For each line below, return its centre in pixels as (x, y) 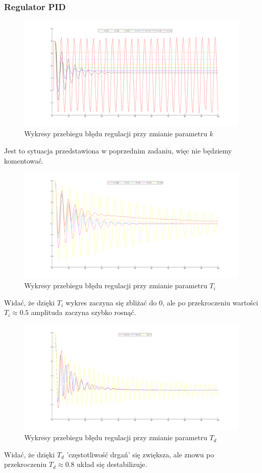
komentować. (24, 160)
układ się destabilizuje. (112, 464)
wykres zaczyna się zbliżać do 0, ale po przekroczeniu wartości (162, 302)
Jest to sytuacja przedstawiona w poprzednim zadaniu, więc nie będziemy (118, 150)
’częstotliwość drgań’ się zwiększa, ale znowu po (140, 454)
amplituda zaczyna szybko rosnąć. (84, 312)
